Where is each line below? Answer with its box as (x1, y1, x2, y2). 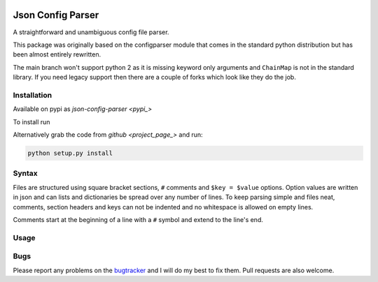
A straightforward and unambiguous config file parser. (13, 28, 169, 36)
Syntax (13, 168, 38, 178)
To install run (13, 117, 50, 126)
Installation (13, 90, 52, 100)
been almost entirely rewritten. (13, 50, 101, 59)
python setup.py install (27, 149, 113, 157)
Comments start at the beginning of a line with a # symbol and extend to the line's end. (13, 215, 264, 223)
